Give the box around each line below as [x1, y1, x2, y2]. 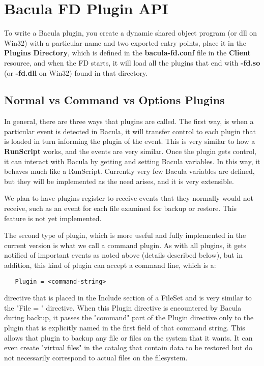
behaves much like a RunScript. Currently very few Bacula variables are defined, [4, 166, 255, 176]
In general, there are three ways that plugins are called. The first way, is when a [4, 116, 254, 127]
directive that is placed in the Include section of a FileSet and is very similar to [4, 292, 252, 303]
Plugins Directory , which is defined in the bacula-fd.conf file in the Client [4, 47, 251, 58]
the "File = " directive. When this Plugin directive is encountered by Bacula [4, 302, 242, 313]
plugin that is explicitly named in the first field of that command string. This [4, 322, 245, 333]
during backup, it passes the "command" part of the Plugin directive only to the [4, 312, 254, 323]
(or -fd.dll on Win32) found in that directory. [4, 67, 148, 78]
